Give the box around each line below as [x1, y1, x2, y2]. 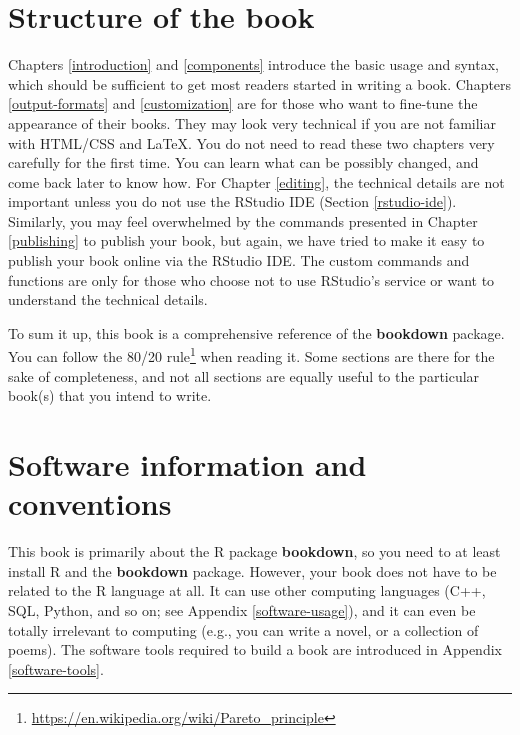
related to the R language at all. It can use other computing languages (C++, [8, 580, 486, 601]
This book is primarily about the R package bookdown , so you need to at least [8, 541, 501, 562]
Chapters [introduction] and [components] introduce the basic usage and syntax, [8, 54, 499, 75]
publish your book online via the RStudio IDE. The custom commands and [8, 250, 470, 271]
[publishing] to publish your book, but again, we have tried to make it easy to [8, 230, 485, 251]
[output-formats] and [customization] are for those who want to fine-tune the [8, 93, 478, 114]
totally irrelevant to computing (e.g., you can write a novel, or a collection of [8, 619, 479, 640]
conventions [8, 483, 172, 524]
